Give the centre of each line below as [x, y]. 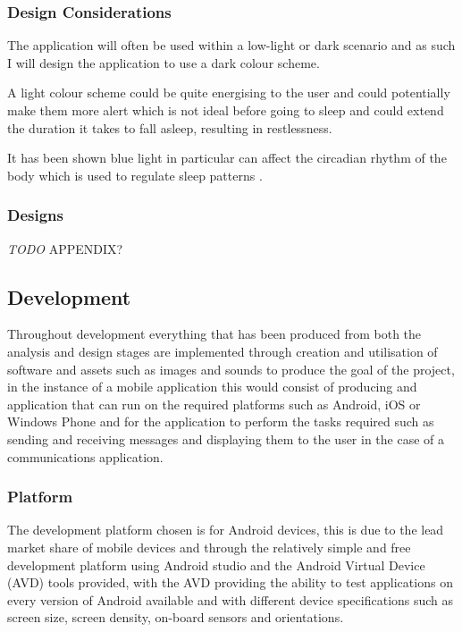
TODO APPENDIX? [65, 248]
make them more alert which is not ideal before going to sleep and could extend [226, 110]
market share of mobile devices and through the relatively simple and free [209, 547]
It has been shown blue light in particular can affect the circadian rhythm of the [227, 158]
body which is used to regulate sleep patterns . [135, 175]
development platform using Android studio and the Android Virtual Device [216, 565]
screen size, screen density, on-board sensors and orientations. [176, 617]
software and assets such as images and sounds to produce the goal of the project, [231, 369]
